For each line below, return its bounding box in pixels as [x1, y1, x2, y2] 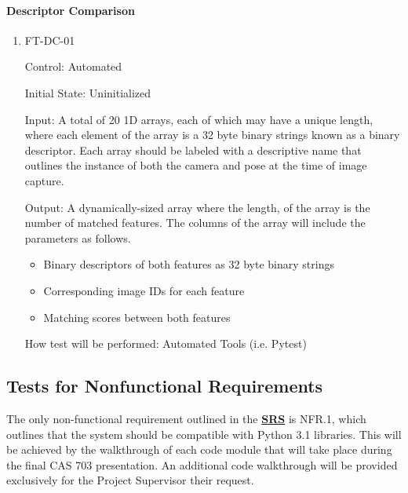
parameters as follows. [24, 229, 131, 246]
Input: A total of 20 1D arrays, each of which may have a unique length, [24, 111, 373, 127]
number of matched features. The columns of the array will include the [24, 214, 366, 231]
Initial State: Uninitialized [24, 84, 151, 100]
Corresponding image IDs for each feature [43, 282, 245, 298]
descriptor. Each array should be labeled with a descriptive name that [24, 141, 362, 158]
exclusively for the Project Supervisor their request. [6, 472, 254, 488]
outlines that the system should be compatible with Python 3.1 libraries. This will [6, 425, 402, 442]
